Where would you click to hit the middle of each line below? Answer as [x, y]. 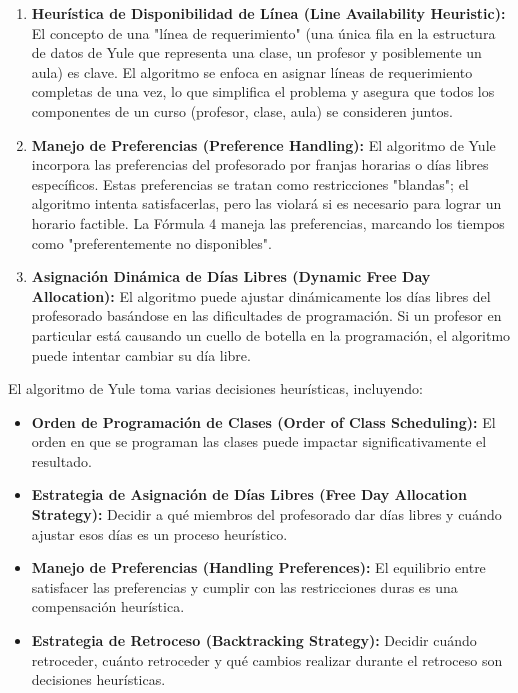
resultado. [61, 460]
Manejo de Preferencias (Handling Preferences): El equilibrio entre [258, 567]
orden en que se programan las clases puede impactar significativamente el [259, 441]
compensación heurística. [108, 606]
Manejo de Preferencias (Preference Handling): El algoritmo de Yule [263, 144]
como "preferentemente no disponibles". [151, 242]
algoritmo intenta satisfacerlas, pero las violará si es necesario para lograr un [266, 203]
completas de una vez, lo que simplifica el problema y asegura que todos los [263, 91]
